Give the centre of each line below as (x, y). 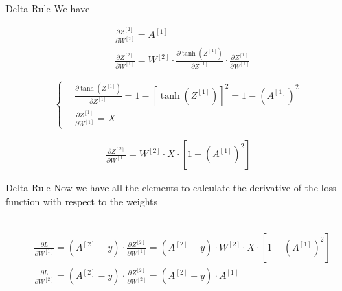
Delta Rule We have (48, 8)
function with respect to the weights (82, 201)
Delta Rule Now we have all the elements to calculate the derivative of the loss (171, 188)
